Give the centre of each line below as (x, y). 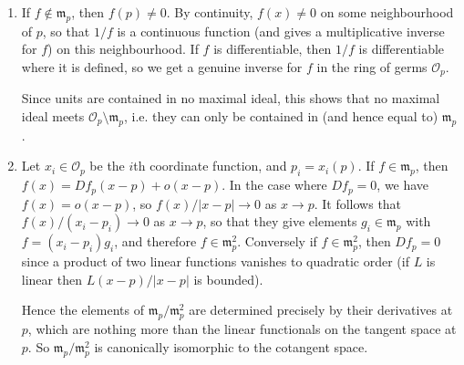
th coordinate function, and (210, 166)
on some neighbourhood (387, 12)
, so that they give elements (280, 221)
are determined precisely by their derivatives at (321, 310)
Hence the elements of (83, 310)
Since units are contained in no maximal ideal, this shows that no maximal (231, 98)
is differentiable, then (273, 49)
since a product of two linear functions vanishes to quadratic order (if (215, 261)
